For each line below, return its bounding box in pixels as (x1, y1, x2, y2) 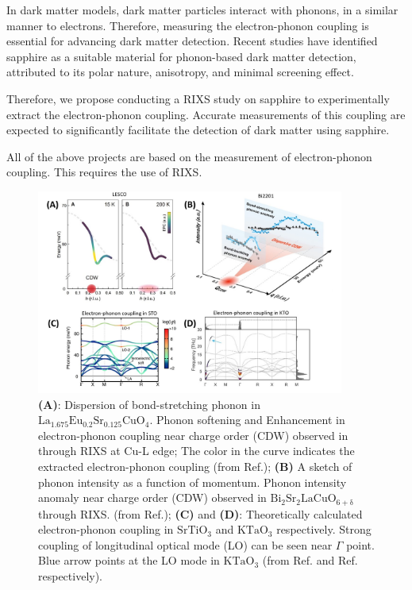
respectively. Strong (276, 521, 372, 538)
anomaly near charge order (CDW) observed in (38, 489, 267, 506)
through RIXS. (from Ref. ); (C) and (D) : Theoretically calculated (38, 505, 363, 522)
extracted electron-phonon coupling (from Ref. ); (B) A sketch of (38, 458, 352, 475)
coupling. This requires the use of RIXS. (6, 164, 202, 180)
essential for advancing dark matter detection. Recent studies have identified (6, 33, 378, 49)
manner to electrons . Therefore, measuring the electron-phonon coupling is (6, 17, 369, 33)
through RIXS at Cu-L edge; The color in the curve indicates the (38, 442, 355, 459)
